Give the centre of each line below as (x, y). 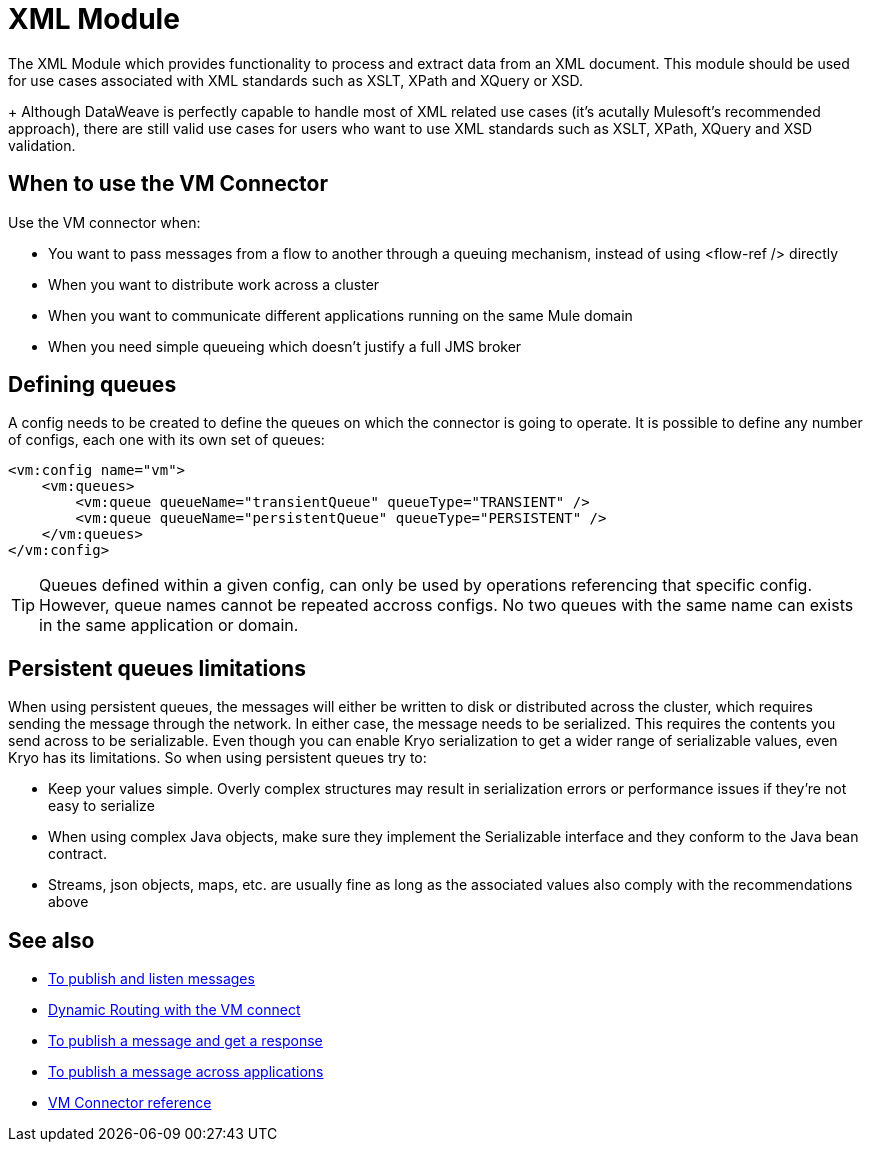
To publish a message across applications (186, 1072)
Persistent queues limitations (157, 668)
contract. (77, 854)
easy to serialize (101, 806)
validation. (42, 145)
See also (51, 940)
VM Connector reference (130, 1103)
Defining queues (92, 385)
